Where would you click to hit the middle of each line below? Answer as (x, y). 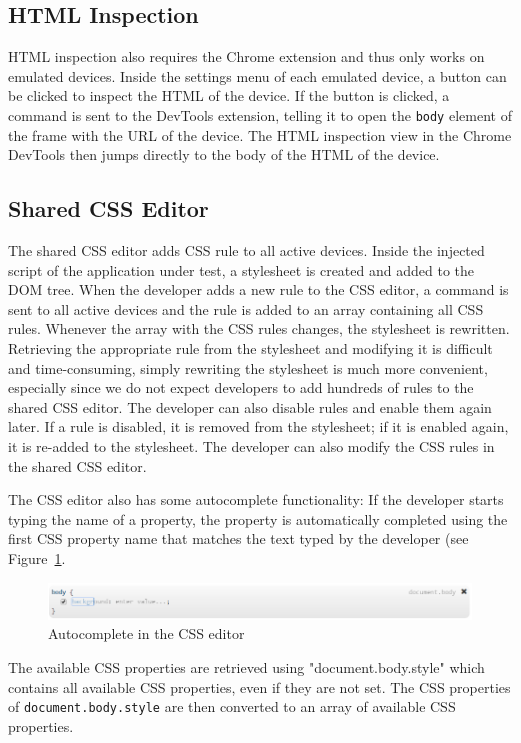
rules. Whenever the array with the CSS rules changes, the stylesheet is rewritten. (259, 328)
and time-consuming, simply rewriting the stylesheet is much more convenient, (248, 367)
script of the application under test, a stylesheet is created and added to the (241, 269)
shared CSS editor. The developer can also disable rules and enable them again (250, 406)
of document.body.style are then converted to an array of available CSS (232, 706)
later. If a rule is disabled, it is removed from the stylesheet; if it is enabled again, (258, 426)
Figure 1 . (37, 557)
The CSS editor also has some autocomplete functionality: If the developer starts (256, 499)
